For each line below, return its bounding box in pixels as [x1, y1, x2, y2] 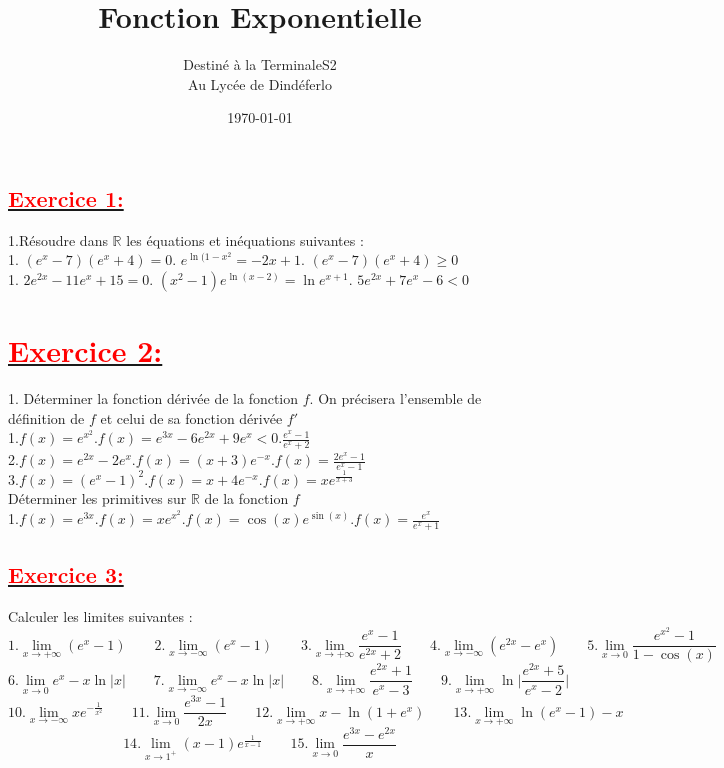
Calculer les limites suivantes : [8, 606, 193, 627]
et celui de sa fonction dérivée [100, 407, 283, 428]
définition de [8, 407, 85, 428]
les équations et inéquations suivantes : [126, 229, 364, 250]
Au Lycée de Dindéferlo [188, 73, 332, 94]
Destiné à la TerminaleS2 [183, 54, 337, 75]
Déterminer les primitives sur [8, 488, 187, 509]
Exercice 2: [8, 330, 163, 371]
